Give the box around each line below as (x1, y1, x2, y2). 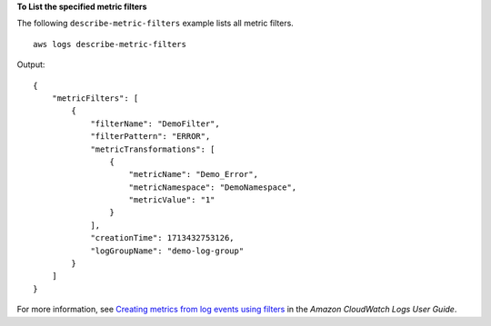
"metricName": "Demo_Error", (128, 169, 259, 180)
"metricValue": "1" (128, 195, 215, 205)
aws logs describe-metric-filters (33, 39, 186, 49)
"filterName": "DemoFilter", (90, 118, 220, 129)
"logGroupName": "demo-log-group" (90, 245, 245, 256)
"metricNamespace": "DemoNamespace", (128, 182, 297, 193)
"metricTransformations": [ (90, 143, 215, 154)
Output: (16, 59, 45, 70)
